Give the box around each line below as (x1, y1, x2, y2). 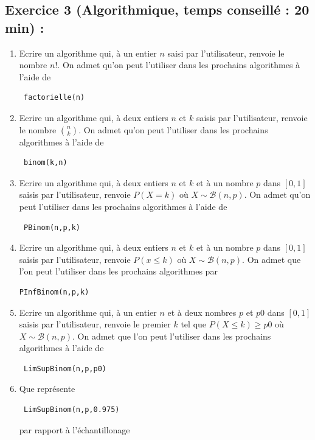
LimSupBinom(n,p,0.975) (23, 405, 120, 414)
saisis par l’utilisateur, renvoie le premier (19, 318, 171, 330)
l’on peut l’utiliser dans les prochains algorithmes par (19, 265, 218, 278)
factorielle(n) (23, 93, 85, 102)
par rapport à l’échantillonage (19, 423, 130, 436)
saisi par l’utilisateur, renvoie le (167, 46, 285, 59)
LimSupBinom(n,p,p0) (23, 364, 106, 373)
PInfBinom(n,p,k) (19, 287, 89, 296)
